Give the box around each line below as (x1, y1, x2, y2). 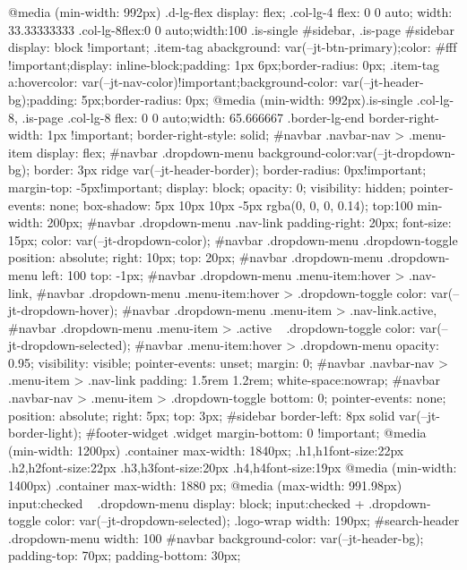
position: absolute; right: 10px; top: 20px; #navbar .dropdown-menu (8, 248, 384, 267)
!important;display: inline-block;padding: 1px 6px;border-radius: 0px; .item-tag (8, 55, 440, 73)
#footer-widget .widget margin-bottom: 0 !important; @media (85, 423, 427, 442)
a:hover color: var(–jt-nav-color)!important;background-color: (8, 72, 338, 91)
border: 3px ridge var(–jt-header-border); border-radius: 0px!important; (33, 160, 427, 179)
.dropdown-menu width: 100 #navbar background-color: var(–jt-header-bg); (8, 528, 424, 547)
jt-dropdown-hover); (8, 301, 118, 319)
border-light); (8, 423, 82, 442)
